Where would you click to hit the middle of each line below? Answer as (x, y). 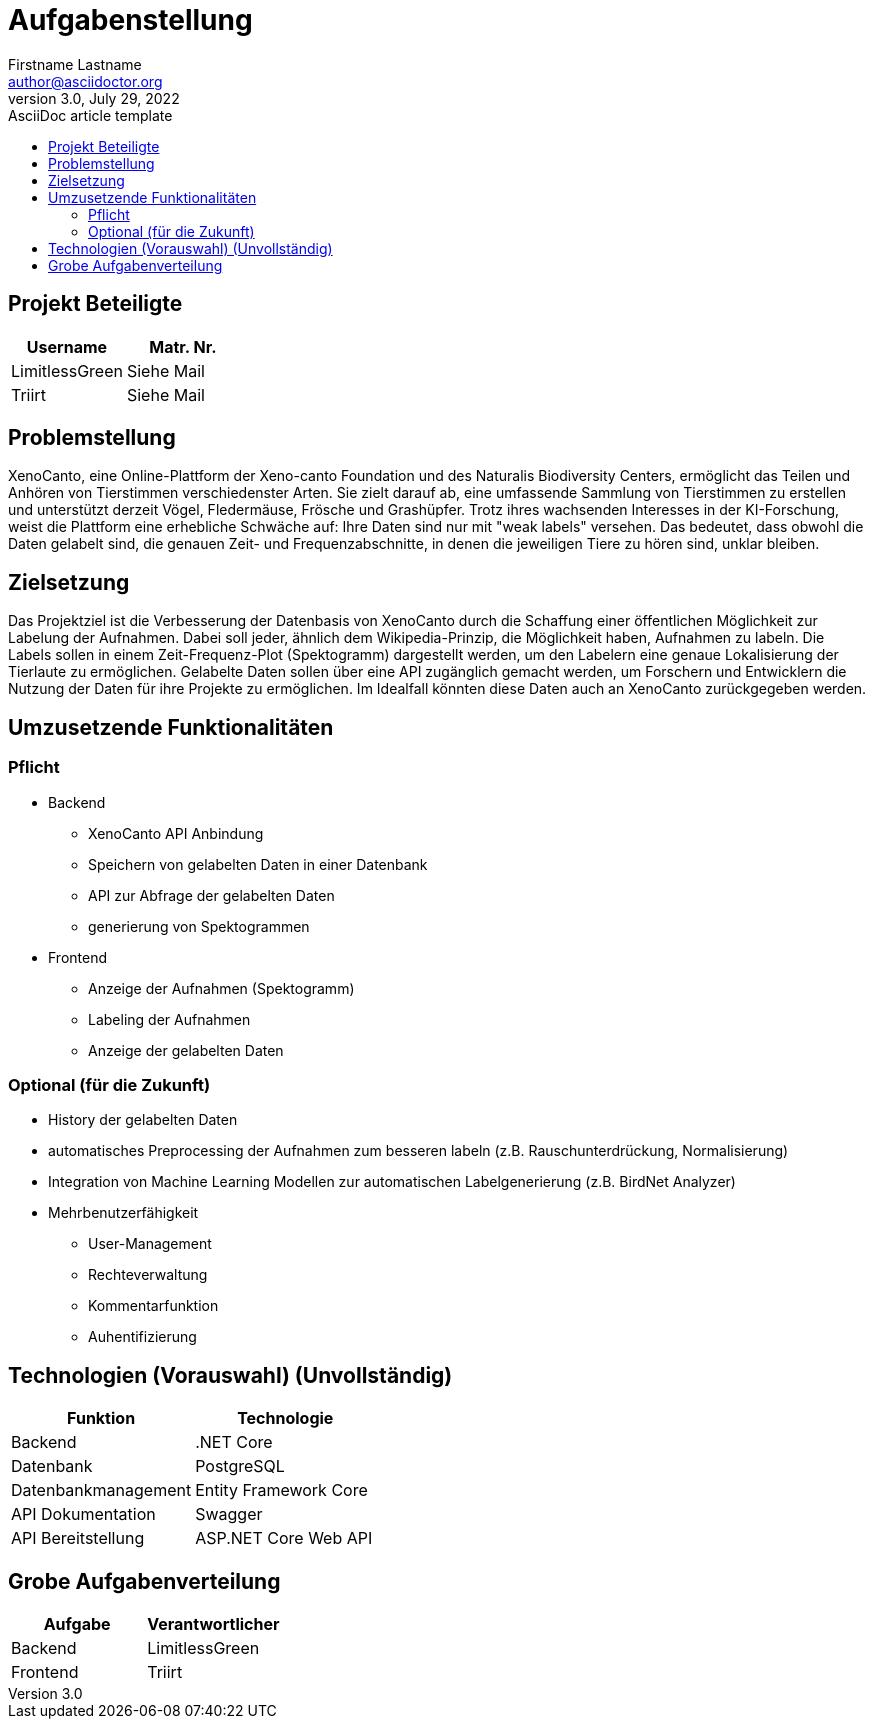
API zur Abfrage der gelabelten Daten (211, 895)
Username (67, 346)
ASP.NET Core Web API (284, 1538)
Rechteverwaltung (148, 1275)
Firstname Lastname (75, 64)
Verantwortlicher (213, 1623)
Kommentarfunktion (153, 1306)
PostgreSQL (240, 1466)
